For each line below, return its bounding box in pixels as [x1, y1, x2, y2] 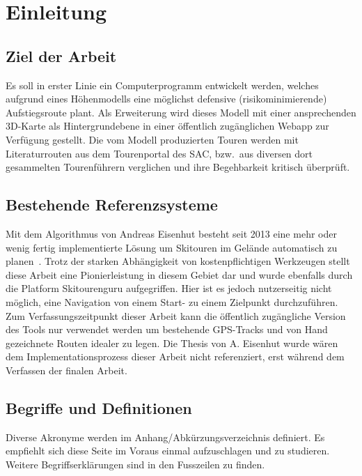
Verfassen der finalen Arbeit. [6, 362, 127, 377]
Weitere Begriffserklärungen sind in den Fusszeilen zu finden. [6, 456, 265, 471]
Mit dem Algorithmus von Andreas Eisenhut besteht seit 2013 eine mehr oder [6, 226, 337, 240]
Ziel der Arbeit [6, 45, 117, 66]
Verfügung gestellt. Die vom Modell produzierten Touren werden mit [6, 132, 299, 146]
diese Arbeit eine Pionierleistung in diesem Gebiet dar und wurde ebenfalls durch [6, 267, 353, 282]
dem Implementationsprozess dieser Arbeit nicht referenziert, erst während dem [6, 349, 345, 364]
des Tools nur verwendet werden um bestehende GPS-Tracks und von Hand [6, 322, 328, 337]
